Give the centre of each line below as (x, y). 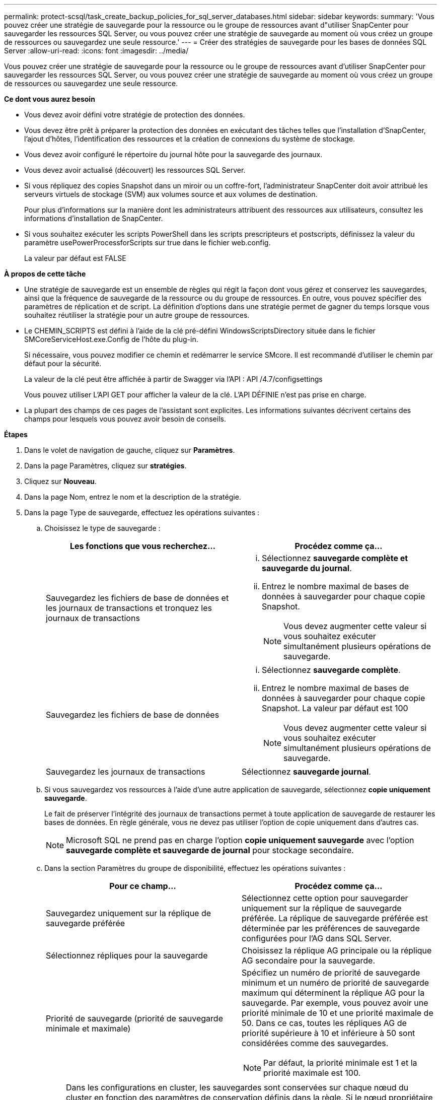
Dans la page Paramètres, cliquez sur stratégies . (105, 466)
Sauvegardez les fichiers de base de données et (137, 598)
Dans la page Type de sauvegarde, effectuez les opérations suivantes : (142, 512)
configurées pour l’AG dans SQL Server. (317, 938)
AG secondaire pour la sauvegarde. (309, 960)
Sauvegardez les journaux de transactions (126, 772)
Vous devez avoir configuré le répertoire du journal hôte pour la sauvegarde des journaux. (173, 154)
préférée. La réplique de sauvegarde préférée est (335, 918)
